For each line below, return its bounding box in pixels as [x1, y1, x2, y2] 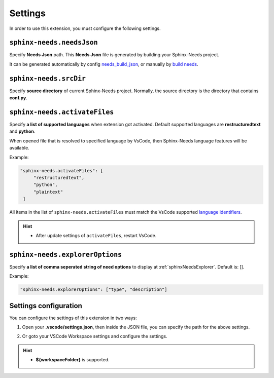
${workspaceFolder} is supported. [36, 357, 110, 363]
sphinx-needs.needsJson [9, 39, 98, 47]
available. [9, 145, 30, 151]
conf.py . [9, 95, 28, 101]
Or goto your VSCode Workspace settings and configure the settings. [22, 333, 167, 339]
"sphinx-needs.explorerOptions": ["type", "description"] [20, 287, 167, 292]
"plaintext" [33, 189, 63, 195]
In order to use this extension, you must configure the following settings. [9, 25, 161, 31]
